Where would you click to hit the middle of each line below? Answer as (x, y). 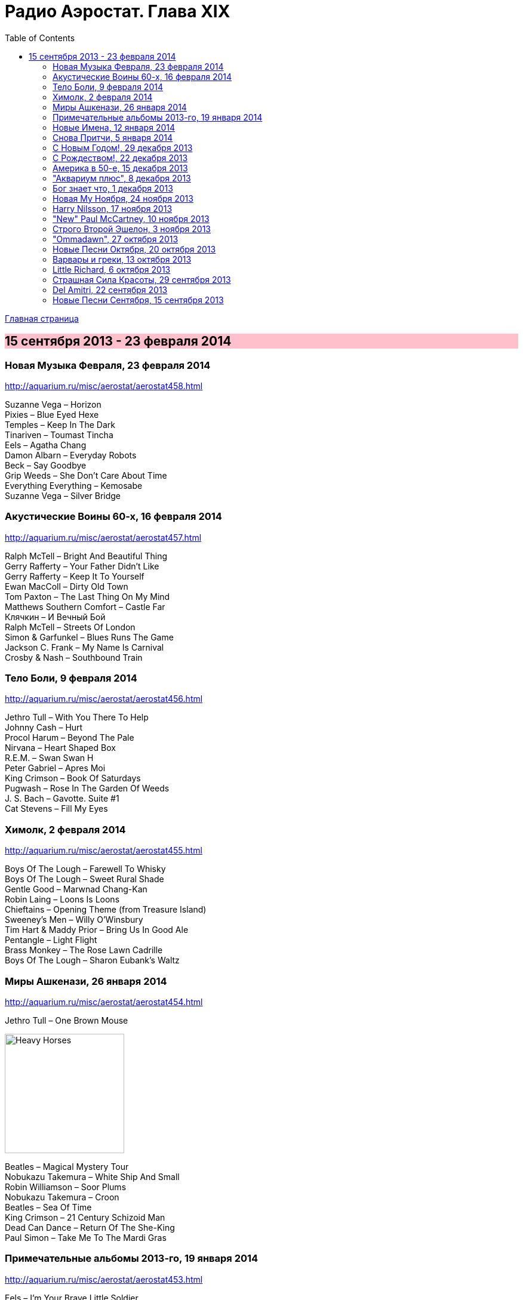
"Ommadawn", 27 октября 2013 (116, 239)
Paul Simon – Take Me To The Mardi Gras (86, 1237)
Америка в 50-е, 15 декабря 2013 (120, 168)
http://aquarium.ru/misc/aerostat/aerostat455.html (104, 851)
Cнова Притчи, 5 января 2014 (113, 137)
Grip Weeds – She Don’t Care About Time (86, 475)
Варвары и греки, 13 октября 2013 (122, 259)
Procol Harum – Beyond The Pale (70, 738)
